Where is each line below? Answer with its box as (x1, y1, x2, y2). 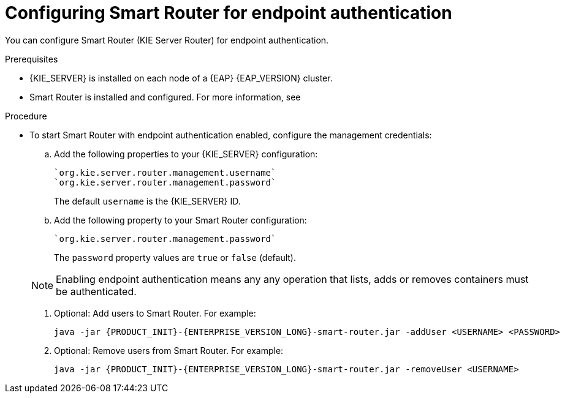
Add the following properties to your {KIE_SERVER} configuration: (54, 148, 318, 159)
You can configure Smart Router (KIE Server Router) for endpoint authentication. (5, 34, 329, 45)
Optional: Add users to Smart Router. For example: (54, 307, 256, 318)
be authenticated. (56, 285, 137, 298)
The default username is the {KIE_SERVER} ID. (54, 195, 241, 206)
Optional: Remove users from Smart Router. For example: (54, 345, 284, 356)
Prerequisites (5, 53, 58, 64)
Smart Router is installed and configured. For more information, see (29, 91, 301, 102)
